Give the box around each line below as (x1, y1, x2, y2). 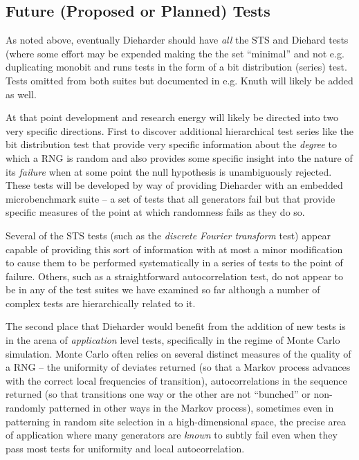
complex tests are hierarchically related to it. (6, 295, 196, 310)
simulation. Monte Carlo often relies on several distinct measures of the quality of (6, 346, 351, 360)
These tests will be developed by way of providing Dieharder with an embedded (6, 178, 343, 192)
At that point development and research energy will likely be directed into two (6, 110, 338, 125)
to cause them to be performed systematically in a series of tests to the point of (6, 255, 343, 270)
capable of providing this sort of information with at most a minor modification (6, 241, 343, 256)
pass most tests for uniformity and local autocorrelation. (6, 441, 245, 455)
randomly (6, 401, 46, 415)
